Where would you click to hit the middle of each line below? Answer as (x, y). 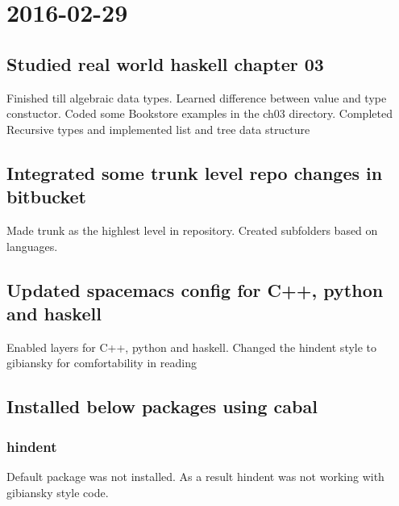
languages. (32, 246)
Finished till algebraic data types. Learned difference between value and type (197, 97)
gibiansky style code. (58, 492)
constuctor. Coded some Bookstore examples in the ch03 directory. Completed (199, 113)
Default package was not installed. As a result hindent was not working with (195, 476)
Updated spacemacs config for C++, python (195, 289)
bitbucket (46, 197)
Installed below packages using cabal (162, 406)
